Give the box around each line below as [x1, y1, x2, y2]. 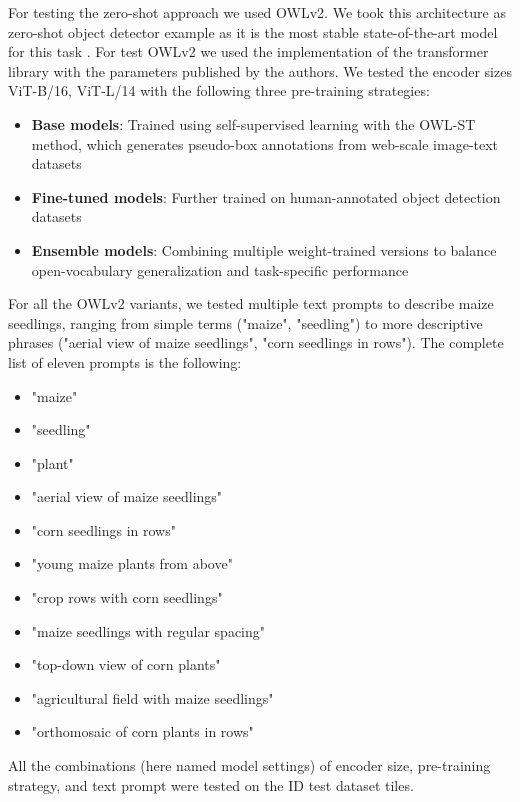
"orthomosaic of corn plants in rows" [31, 721, 254, 742]
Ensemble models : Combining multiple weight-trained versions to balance [31, 239, 497, 260]
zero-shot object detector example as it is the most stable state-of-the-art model [8, 21, 498, 42]
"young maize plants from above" [31, 553, 233, 574]
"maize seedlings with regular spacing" [31, 620, 266, 641]
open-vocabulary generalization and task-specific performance [31, 259, 409, 280]
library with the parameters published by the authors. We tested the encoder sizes [8, 60, 512, 81]
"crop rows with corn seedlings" [31, 587, 223, 608]
